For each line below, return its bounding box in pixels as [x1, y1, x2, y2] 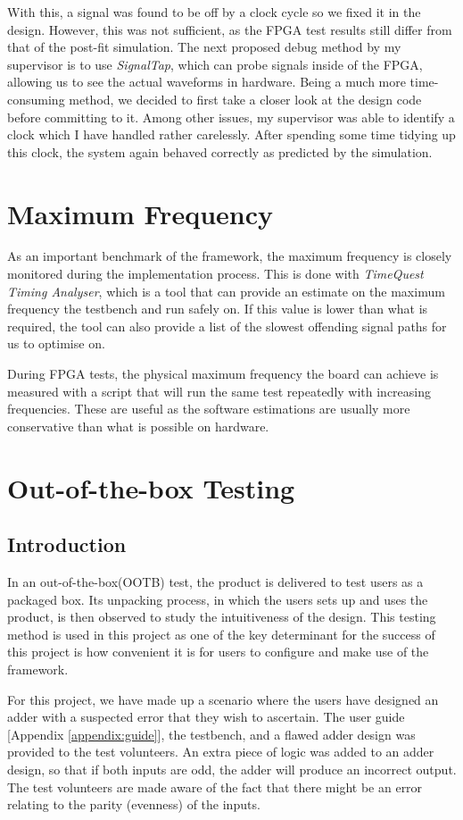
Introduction [7, 531, 127, 558]
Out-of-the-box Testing [7, 469, 295, 506]
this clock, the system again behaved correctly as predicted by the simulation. [7, 142, 433, 161]
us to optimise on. [7, 334, 105, 353]
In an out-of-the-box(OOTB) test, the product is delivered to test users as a [7, 572, 424, 590]
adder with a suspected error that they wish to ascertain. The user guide [7, 707, 405, 726]
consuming [7, 89, 65, 108]
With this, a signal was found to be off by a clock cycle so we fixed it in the [7, 3, 421, 21]
